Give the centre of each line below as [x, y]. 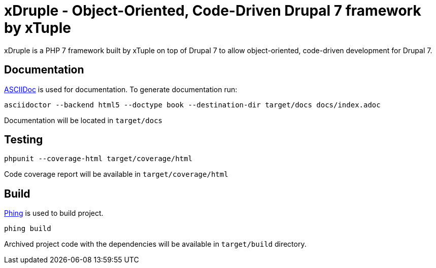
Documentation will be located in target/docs [83, 120]
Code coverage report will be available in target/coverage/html [116, 174]
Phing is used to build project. [54, 213]
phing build [28, 229]
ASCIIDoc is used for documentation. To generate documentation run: [121, 89]
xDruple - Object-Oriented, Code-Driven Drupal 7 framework [213, 11]
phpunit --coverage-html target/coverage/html [98, 159]
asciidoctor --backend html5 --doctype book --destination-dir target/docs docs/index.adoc [192, 105]
